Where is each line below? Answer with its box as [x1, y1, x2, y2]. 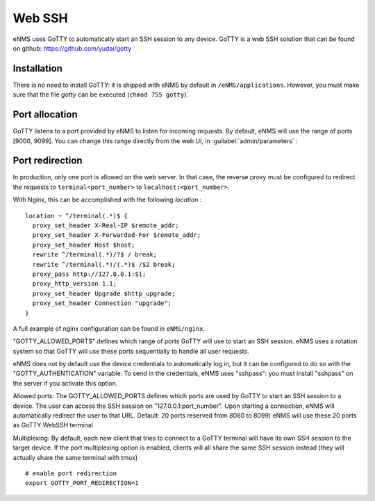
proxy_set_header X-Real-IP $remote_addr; [32, 222, 180, 229]
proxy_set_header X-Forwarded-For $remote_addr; [32, 231, 201, 239]
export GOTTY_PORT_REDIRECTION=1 [25, 479, 139, 487]
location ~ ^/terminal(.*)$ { [25, 212, 128, 220]
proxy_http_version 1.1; [32, 280, 117, 288]
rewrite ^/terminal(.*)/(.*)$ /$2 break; [32, 261, 176, 268]
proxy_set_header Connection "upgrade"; [32, 299, 172, 307]
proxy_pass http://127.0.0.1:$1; [32, 270, 147, 278]
